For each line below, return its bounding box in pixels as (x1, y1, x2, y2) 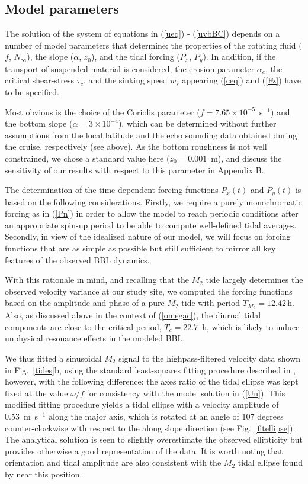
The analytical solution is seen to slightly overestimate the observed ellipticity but (5, 433, 303, 446)
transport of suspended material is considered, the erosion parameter (5, 62, 255, 75)
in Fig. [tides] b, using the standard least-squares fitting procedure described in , (5, 363, 296, 376)
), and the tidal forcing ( (91, 50, 180, 63)
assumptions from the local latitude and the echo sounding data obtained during (5, 128, 297, 141)
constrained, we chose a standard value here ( (5, 152, 170, 164)
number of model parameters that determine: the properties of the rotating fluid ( (5, 38, 302, 51)
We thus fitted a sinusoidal (5, 352, 102, 364)
